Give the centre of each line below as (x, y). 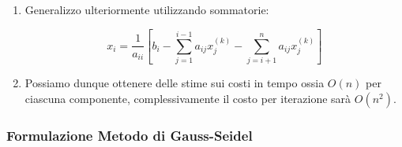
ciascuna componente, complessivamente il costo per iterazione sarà (188, 98)
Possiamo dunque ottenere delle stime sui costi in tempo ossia (175, 83)
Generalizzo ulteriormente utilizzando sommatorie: (147, 9)
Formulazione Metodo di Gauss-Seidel (130, 135)
